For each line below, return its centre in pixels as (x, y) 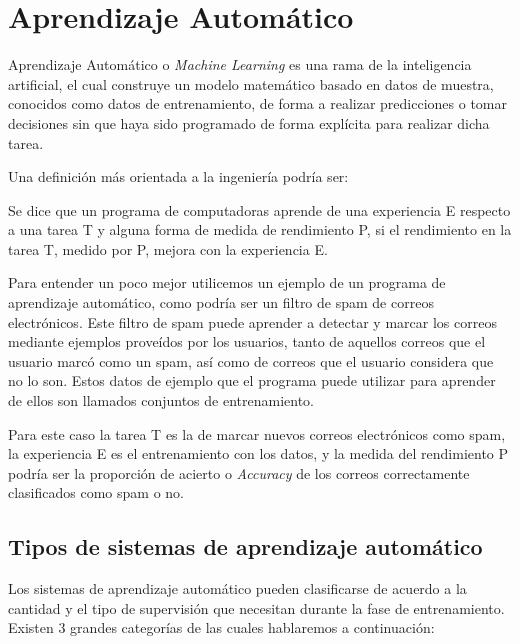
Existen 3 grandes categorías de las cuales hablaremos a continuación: (221, 627)
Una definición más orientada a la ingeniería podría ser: (178, 176)
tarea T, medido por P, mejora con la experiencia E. (168, 248)
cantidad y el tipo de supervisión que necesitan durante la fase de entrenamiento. (256, 607)
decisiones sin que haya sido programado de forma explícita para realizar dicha (249, 122)
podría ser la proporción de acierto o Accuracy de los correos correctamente (239, 472)
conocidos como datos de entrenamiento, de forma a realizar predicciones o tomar (257, 103)
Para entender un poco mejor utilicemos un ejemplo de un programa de (227, 282)
